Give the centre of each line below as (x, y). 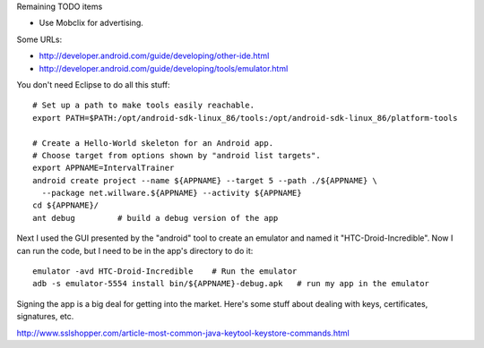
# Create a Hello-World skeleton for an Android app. (153, 143)
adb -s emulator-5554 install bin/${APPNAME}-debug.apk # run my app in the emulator (231, 284)
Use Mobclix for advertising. (91, 23)
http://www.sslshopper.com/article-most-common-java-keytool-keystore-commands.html (183, 333)
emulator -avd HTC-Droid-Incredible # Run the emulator (165, 272)
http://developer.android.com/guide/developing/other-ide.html (154, 56)
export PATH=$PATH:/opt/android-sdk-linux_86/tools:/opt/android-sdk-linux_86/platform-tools (245, 118)
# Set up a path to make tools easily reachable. (144, 106)
